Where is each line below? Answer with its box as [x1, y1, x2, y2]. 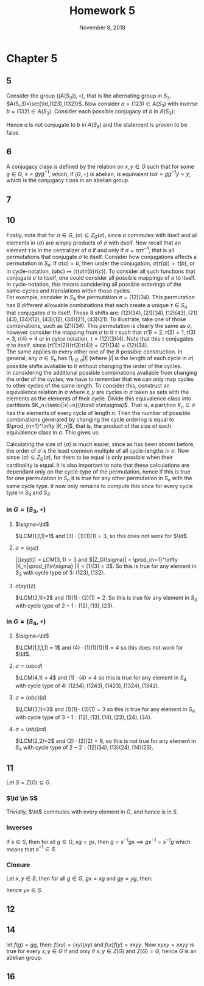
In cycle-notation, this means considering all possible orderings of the [6, 280, 181, 288]
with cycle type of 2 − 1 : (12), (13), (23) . [15, 601, 114, 609]
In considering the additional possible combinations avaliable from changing [6, 369, 197, 377]
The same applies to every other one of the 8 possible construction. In [6, 348, 183, 355]
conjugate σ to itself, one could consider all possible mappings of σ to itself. [6, 274, 196, 281]
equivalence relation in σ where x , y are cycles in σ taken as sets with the [6, 388, 189, 396]
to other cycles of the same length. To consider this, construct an [6, 382, 171, 389]
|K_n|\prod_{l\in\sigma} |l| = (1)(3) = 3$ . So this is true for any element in [15, 562, 197, 570]
